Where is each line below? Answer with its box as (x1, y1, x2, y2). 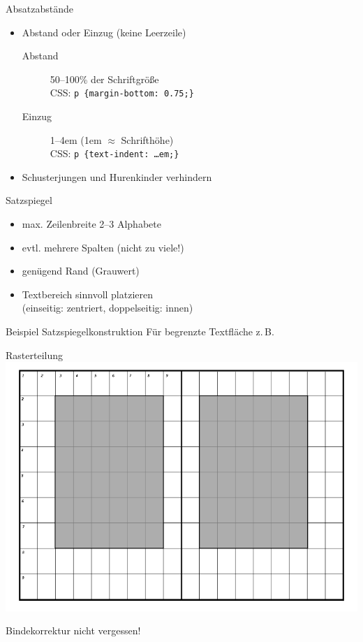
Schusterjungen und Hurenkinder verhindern (22, 169, 212, 184)
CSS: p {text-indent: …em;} (50, 146, 179, 161)
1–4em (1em (50, 132, 102, 147)
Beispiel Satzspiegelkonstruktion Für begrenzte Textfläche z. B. (6, 324, 274, 339)
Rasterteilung (6, 347, 63, 362)
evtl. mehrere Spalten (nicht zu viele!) (22, 240, 184, 254)
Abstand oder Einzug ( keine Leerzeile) (22, 24, 186, 39)
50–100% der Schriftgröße (50, 71, 159, 86)
